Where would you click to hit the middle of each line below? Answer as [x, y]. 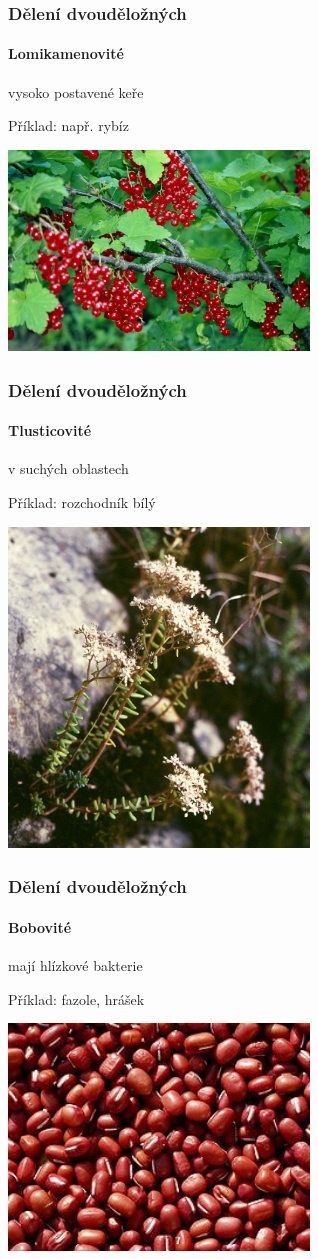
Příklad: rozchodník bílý [82, 502]
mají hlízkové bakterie [75, 965]
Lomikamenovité [66, 53]
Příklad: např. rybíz [68, 125]
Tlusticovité [50, 430]
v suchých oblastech [68, 468]
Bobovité [40, 926]
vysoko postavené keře [76, 91]
